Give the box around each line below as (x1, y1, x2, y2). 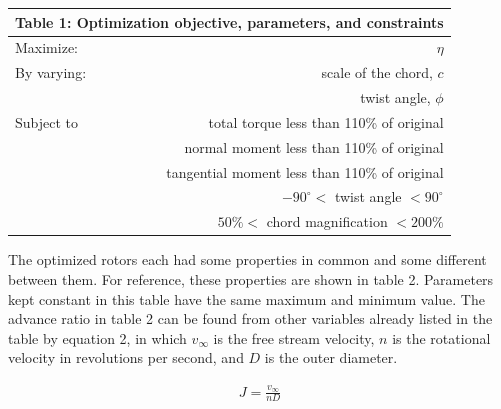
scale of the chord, (321, 62, 433, 83)
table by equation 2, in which (8, 327, 187, 348)
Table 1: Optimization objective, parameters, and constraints (15, 11, 444, 32)
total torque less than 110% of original (208, 111, 444, 132)
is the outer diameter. (264, 347, 398, 368)
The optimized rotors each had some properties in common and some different (8, 249, 487, 270)
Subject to (15, 111, 79, 132)
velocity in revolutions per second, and (8, 347, 244, 368)
